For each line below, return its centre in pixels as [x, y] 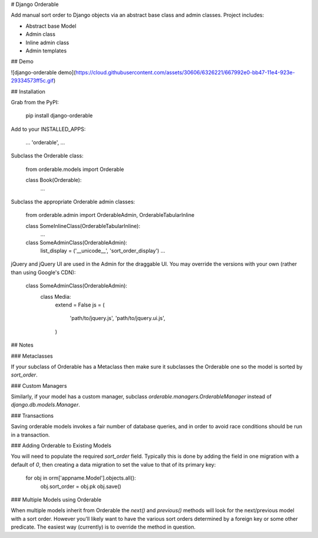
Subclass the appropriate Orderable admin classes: [73, 202]
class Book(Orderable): [54, 180]
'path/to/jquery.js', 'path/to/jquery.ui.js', [117, 318]
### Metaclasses [32, 356]
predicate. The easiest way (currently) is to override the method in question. [103, 527]
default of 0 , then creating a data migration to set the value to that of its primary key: [113, 464]
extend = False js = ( [80, 305]
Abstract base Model [51, 26]
